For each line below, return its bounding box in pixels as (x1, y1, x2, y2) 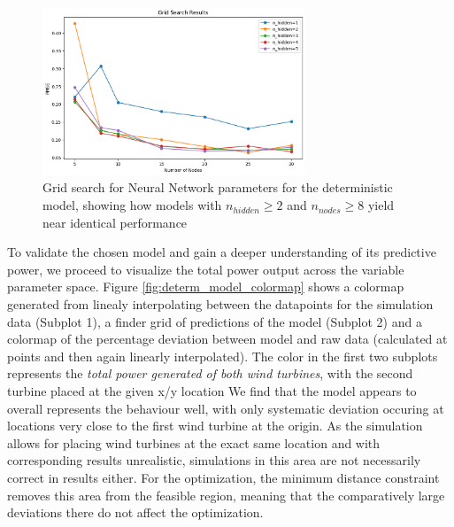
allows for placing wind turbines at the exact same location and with (7, 433, 381, 452)
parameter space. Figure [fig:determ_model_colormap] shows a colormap (7, 277, 404, 296)
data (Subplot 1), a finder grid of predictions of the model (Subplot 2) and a (7, 312, 422, 330)
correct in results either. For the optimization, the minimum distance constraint (7, 468, 440, 486)
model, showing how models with (42, 196, 222, 214)
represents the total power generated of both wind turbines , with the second (7, 364, 413, 383)
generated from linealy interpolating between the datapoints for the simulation (7, 295, 434, 314)
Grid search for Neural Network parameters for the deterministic (42, 178, 393, 197)
